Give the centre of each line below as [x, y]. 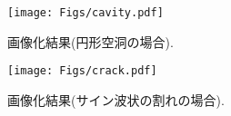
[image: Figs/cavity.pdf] [85, 13]
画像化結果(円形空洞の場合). [90, 41]
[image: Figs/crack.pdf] [82, 71]
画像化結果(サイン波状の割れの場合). [116, 99]
